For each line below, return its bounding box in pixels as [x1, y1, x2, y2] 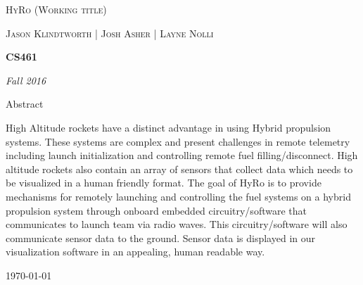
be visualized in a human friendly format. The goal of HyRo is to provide [6, 175, 321, 190]
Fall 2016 [6, 72, 46, 87]
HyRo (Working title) [6, 2, 107, 16]
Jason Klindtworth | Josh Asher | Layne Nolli [6, 25, 214, 40]
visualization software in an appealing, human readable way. [6, 244, 265, 259]
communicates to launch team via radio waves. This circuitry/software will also [6, 217, 348, 232]
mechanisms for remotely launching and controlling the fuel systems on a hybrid [6, 189, 351, 203]
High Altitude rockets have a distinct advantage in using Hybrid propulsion [6, 120, 331, 134]
